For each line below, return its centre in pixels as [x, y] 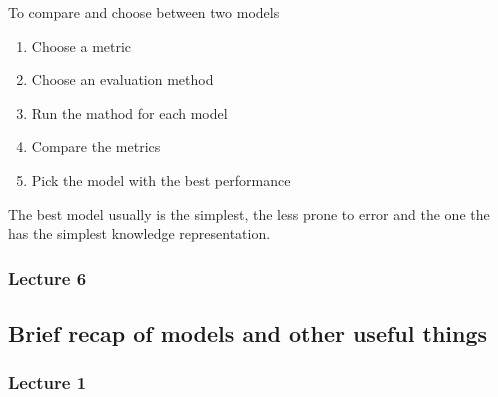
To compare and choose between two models [144, 12]
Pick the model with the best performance [161, 179]
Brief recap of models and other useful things [248, 332]
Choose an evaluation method [122, 79]
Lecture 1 [47, 382]
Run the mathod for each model [129, 112]
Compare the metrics [96, 146]
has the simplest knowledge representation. [139, 233]
